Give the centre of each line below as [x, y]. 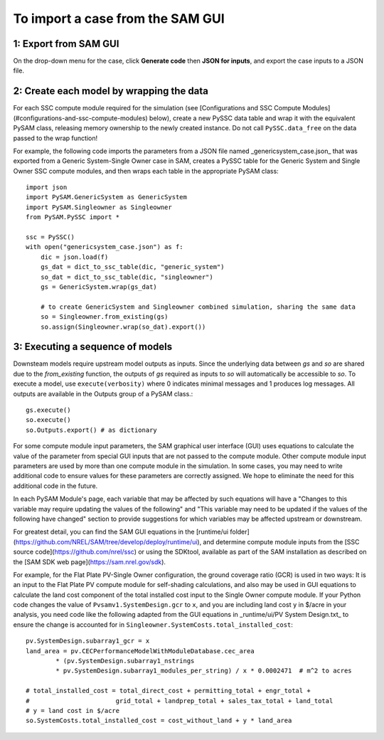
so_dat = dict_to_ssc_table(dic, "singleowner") [127, 277]
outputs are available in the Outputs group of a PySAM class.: [103, 393]
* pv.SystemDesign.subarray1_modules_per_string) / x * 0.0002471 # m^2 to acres [204, 671]
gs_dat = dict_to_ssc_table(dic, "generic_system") [132, 267]
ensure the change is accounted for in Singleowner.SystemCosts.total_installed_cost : [153, 624]
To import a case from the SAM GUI [119, 18]
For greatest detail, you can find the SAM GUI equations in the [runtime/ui [121, 532]
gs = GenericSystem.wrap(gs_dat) [99, 287]
